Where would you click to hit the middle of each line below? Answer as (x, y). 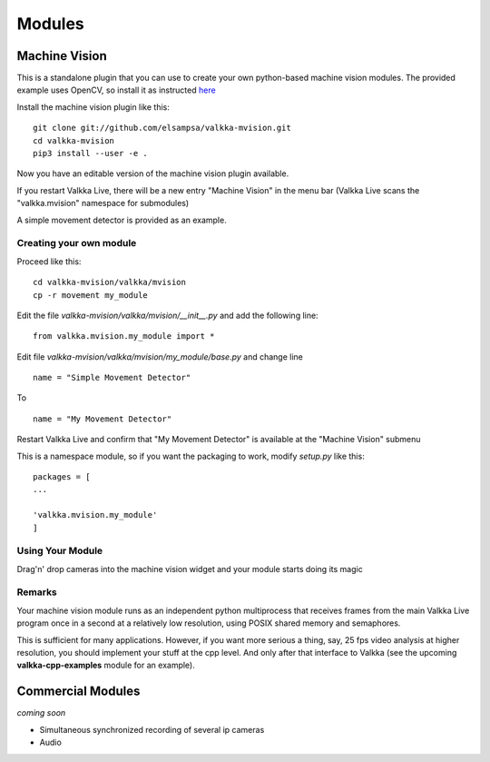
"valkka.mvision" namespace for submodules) (103, 203)
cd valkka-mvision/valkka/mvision (109, 282)
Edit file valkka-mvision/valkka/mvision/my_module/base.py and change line (160, 356)
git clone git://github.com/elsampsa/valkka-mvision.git (162, 128)
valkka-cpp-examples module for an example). (106, 665)
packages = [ (62, 477)
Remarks (37, 592)
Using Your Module (60, 551)
